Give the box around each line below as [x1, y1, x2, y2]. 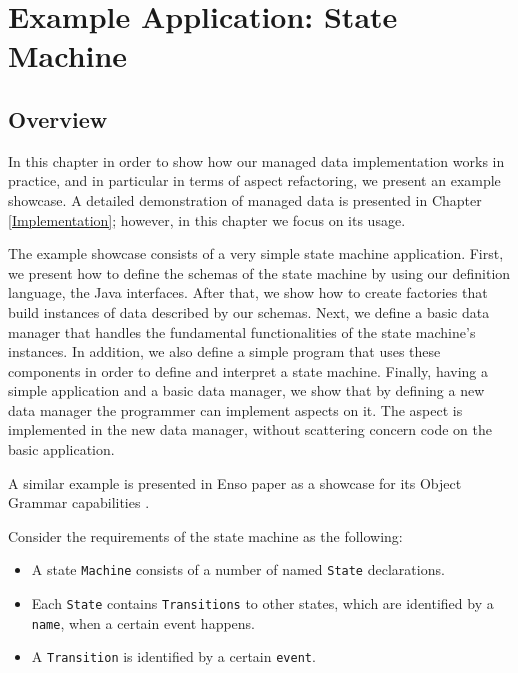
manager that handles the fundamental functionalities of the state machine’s [8, 321, 476, 342]
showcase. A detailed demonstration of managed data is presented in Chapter [8, 189, 482, 210]
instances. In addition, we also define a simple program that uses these [8, 341, 441, 362]
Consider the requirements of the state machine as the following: [8, 525, 403, 546]
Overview [8, 103, 108, 134]
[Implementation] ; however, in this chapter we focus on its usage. [8, 209, 406, 230]
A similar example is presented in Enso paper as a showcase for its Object [8, 472, 462, 493]
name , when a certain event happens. [31, 612, 255, 633]
